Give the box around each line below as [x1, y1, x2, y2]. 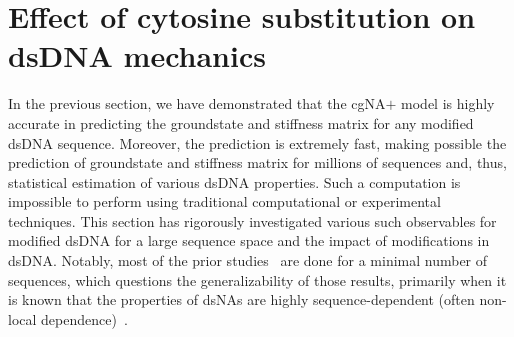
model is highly [401, 93, 495, 114]
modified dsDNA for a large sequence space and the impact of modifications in [8, 230, 490, 251]
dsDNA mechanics [8, 35, 266, 76]
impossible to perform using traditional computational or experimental [8, 191, 441, 212]
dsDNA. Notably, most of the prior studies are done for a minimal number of [8, 250, 488, 271]
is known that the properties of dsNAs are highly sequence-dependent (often [8, 289, 475, 310]
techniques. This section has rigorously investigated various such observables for [8, 210, 497, 231]
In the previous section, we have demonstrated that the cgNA [8, 93, 386, 114]
